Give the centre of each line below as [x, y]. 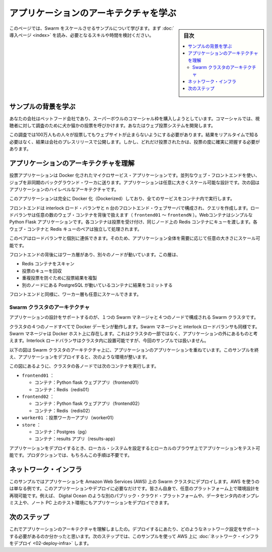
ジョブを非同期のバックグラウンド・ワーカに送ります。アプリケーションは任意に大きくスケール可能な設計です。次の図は [134, 182]
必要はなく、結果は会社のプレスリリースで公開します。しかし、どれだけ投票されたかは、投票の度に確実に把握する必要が [135, 142]
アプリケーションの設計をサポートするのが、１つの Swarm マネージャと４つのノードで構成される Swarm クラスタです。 [134, 317]
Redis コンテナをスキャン [48, 264]
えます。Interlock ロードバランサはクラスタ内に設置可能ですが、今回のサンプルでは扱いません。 [109, 340]
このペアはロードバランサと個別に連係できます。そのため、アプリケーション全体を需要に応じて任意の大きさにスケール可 [135, 238]
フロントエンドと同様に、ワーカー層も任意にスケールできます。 [75, 294]
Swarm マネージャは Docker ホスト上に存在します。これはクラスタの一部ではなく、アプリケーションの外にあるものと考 [133, 333]
